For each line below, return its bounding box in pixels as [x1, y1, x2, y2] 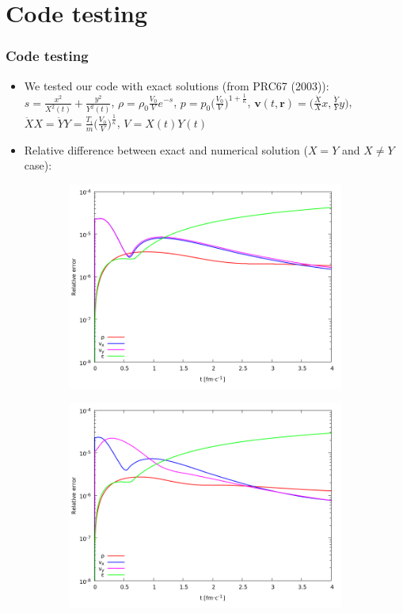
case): [24, 157, 52, 174]
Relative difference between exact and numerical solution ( [24, 141, 308, 158]
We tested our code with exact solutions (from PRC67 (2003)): [24, 77, 329, 93]
